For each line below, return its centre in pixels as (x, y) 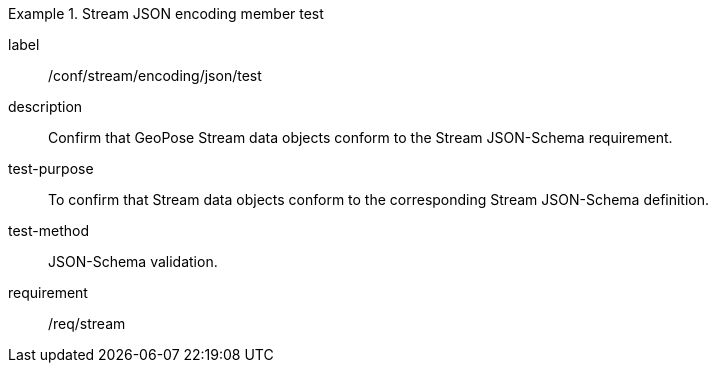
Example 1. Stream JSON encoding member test (166, 13)
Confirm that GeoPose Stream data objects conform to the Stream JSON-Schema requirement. (360, 137)
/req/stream (87, 323)
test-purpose (51, 168)
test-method (48, 230)
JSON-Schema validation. (133, 261)
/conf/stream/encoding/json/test (155, 75)
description (45, 106)
